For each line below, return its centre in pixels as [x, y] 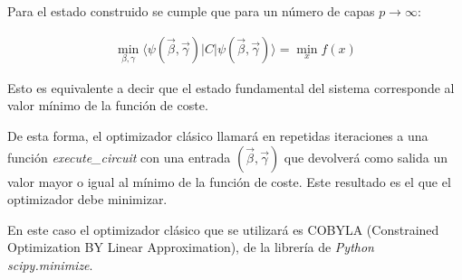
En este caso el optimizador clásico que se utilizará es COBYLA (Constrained [223, 229]
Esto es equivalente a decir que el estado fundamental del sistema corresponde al [231, 87]
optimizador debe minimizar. [87, 199]
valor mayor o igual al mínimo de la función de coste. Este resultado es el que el [229, 181]
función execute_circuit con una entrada [119, 157]
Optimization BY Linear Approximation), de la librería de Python [191, 247]
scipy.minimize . [50, 265]
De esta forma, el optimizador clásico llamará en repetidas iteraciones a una [218, 136]
